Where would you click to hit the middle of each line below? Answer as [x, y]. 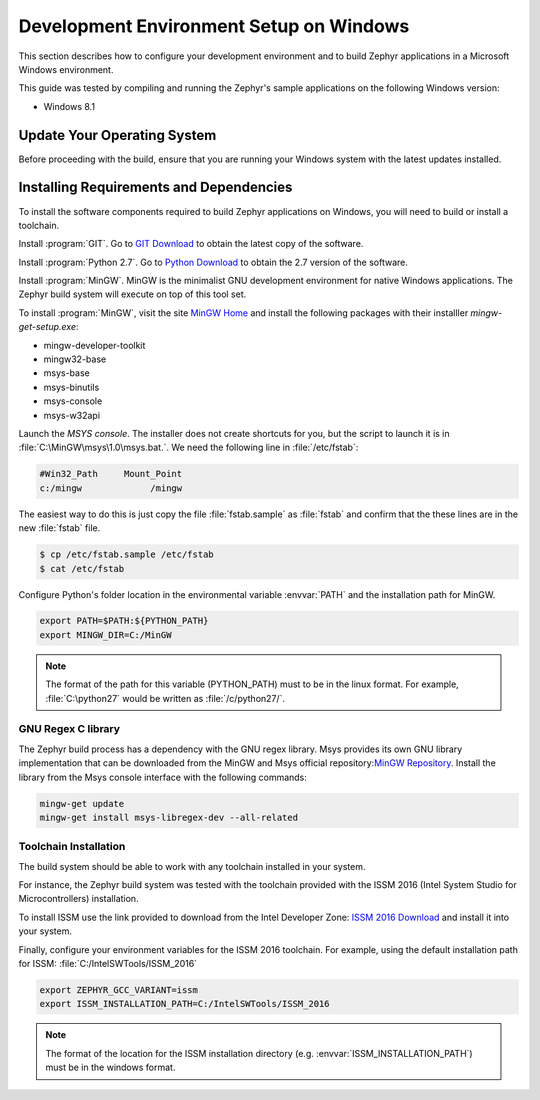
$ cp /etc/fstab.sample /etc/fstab [126, 554]
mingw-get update [82, 803]
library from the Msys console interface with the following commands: [162, 777]
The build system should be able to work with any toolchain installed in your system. [192, 866]
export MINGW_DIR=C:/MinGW [105, 634]
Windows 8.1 [69, 106]
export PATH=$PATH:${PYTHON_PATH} [124, 621]
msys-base [66, 373]
